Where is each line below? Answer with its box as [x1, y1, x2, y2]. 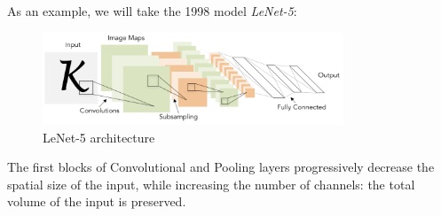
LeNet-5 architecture [43, 127, 155, 146]
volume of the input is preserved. [7, 192, 186, 211]
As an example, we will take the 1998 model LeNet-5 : [7, 2, 297, 19]
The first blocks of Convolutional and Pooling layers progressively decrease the [7, 158, 435, 176]
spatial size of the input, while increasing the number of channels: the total [7, 174, 415, 193]
